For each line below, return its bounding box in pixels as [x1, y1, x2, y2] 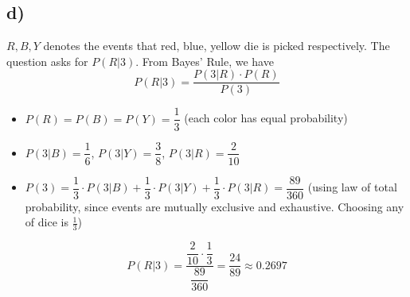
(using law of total [307, 179, 397, 195]
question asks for [6, 52, 88, 69]
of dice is [25, 214, 68, 230]
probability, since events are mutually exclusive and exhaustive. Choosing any [25, 198, 404, 214]
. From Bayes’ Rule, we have [135, 52, 274, 69]
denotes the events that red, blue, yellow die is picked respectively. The [43, 37, 390, 54]
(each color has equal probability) [184, 110, 348, 126]
